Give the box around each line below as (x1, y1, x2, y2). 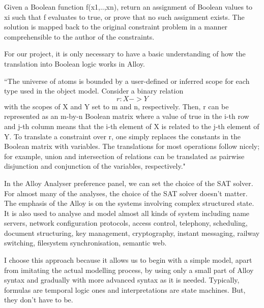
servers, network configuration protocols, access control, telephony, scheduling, (4, 218, 248, 228)
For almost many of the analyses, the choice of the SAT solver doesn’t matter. (4, 188, 248, 198)
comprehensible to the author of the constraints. (4, 31, 155, 42)
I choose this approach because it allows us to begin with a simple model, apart (4, 255, 252, 265)
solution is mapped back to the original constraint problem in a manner (4, 21, 228, 32)
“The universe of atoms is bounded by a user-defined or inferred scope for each (4, 75, 250, 86)
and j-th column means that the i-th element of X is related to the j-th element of (4, 120, 259, 131)
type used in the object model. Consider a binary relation (4, 85, 184, 96)
